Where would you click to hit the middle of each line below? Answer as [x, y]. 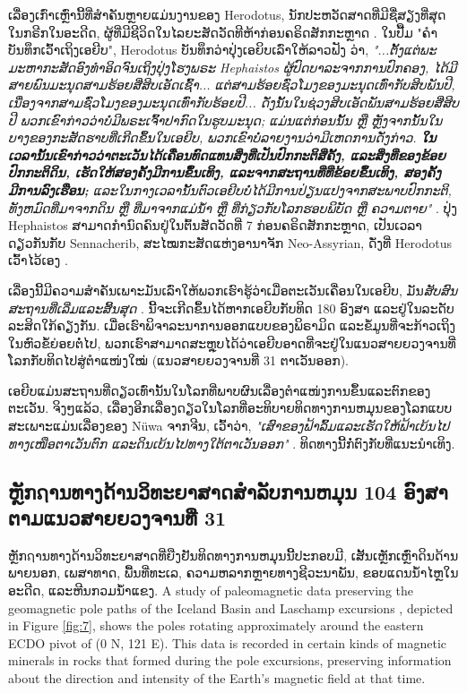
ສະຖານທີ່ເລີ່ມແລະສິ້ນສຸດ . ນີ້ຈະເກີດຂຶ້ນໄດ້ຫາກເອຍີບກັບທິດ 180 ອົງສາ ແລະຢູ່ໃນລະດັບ [231, 308]
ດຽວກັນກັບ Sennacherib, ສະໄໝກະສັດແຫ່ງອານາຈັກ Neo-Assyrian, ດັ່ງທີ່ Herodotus [230, 242]
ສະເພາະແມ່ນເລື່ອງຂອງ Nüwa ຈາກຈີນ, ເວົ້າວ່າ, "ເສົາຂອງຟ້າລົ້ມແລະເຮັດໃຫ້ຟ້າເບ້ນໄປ [229, 426]
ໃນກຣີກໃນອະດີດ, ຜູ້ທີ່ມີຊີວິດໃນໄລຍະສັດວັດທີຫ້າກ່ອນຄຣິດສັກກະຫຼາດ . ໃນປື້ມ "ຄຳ [223, 32]
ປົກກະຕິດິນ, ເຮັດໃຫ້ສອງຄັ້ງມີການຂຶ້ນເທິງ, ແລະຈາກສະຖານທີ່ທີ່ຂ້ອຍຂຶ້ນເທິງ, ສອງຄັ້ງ [225, 172]
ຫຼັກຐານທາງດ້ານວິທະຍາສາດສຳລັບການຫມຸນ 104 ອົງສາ [228, 491]
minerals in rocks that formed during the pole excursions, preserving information [230, 660]
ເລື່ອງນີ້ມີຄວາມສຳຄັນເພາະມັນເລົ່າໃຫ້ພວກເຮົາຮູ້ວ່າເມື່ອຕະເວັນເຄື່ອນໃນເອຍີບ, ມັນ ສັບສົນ [233, 290]
